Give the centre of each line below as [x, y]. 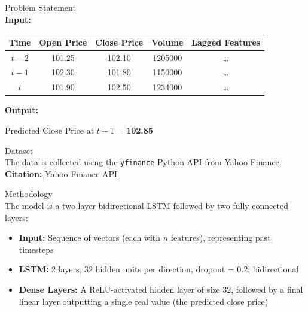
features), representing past [221, 237]
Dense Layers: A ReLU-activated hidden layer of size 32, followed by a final [161, 289]
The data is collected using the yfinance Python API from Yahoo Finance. [143, 162]
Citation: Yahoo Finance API [61, 173]
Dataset [19, 150]
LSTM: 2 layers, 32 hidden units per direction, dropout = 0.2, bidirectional [159, 269]
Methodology [29, 194]
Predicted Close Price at [50, 130]
